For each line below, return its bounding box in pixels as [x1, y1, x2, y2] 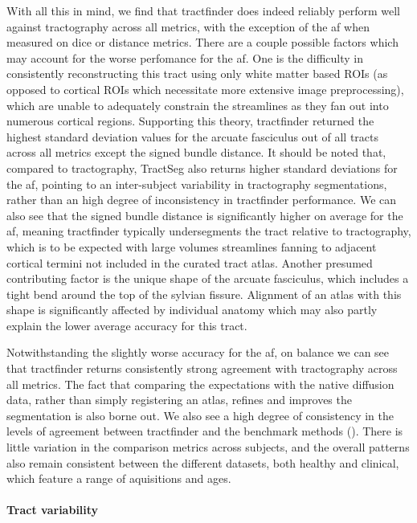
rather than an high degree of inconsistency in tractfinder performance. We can [6, 191, 397, 208]
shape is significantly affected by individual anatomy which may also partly [6, 301, 378, 318]
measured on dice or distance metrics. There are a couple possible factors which [6, 34, 399, 51]
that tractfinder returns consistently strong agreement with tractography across [6, 360, 398, 377]
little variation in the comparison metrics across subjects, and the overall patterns [6, 439, 410, 456]
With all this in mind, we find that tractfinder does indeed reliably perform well [6, 2, 401, 18]
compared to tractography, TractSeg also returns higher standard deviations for [6, 159, 398, 176]
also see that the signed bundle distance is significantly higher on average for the [6, 206, 403, 223]
